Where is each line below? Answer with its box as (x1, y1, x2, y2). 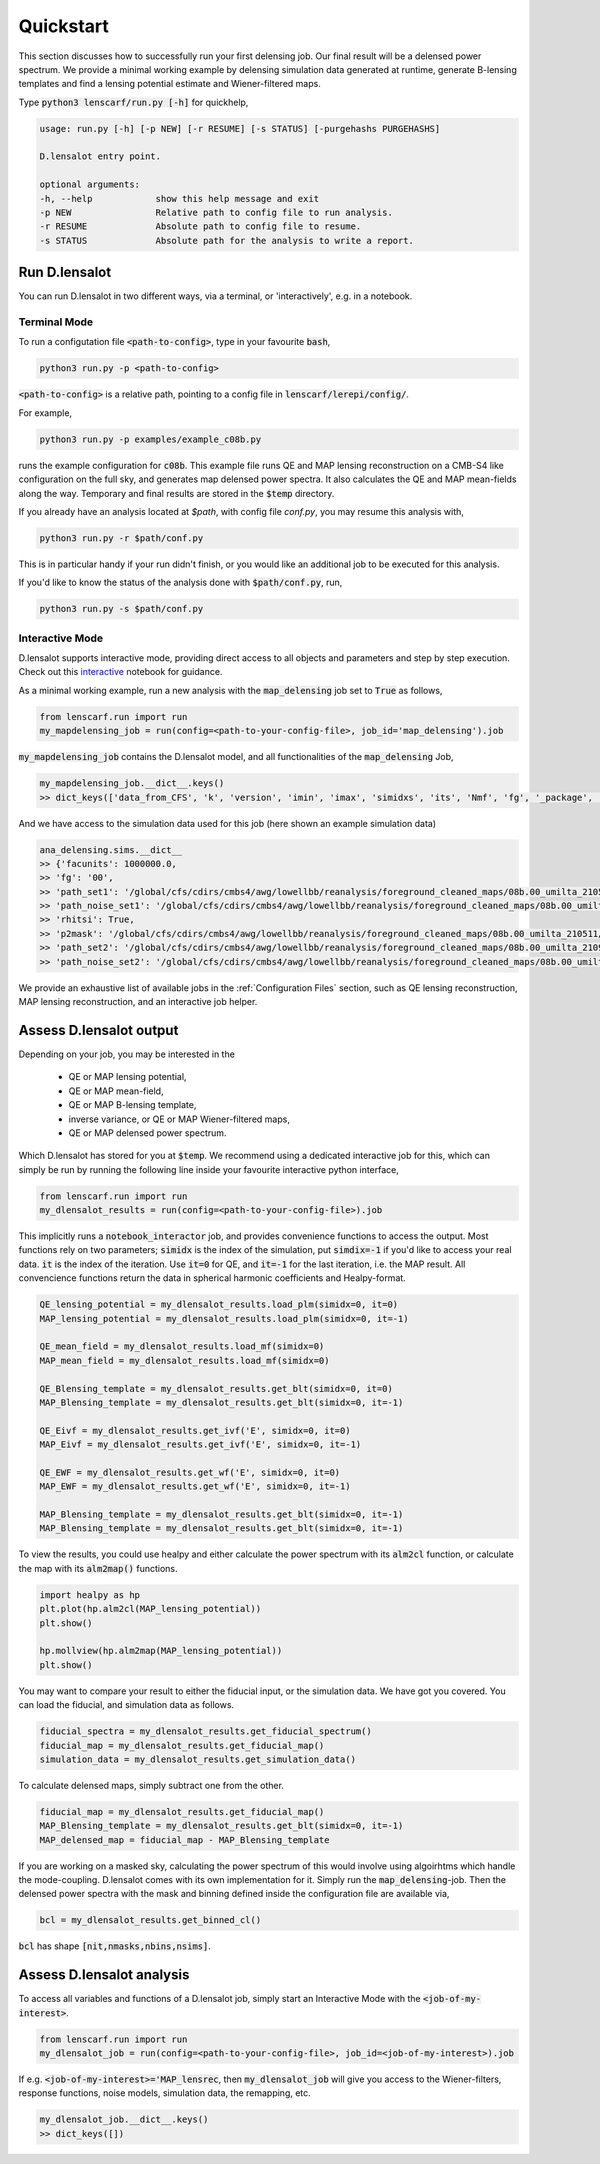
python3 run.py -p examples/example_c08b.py (39, 433, 262, 445)
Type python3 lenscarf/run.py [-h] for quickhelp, (18, 96, 249, 108)
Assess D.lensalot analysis (18, 1966, 190, 1984)
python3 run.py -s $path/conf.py (39, 603, 204, 615)
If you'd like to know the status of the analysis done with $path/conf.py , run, (18, 576, 343, 589)
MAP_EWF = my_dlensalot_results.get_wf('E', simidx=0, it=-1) (39, 1481, 351, 1492)
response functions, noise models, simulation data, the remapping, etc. (18, 2087, 312, 2099)
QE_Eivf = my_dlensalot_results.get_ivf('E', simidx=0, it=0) (39, 1425, 351, 1436)
